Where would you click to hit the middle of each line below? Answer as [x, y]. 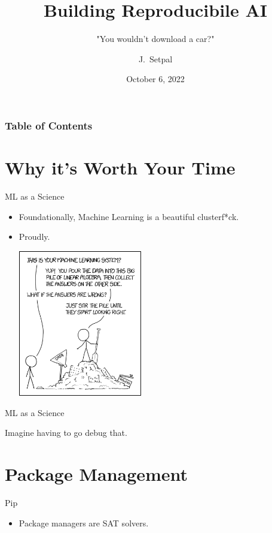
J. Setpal [155, 58]
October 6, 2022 [155, 79]
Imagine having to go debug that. [66, 433]
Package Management [97, 474]
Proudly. [34, 237]
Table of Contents [49, 125]
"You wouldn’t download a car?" [155, 39]
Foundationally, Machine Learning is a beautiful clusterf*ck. [129, 216]
